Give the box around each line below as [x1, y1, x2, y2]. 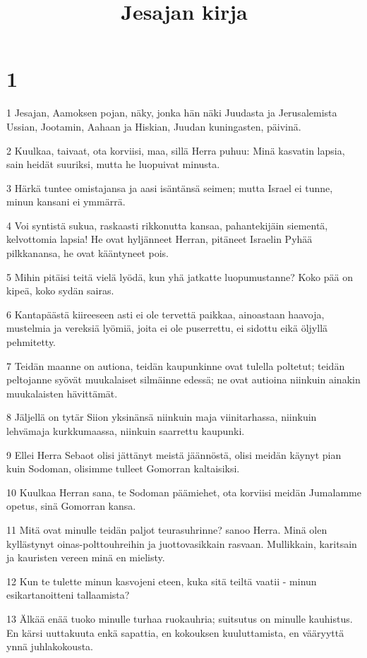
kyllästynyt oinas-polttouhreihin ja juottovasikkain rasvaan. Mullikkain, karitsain [6, 536, 357, 551]
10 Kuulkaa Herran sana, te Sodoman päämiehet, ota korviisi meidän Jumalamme [6, 484, 361, 499]
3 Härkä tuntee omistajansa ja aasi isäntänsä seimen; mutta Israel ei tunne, [6, 180, 333, 195]
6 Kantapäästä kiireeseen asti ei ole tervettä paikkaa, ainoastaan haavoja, [6, 306, 325, 321]
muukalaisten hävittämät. [6, 385, 118, 400]
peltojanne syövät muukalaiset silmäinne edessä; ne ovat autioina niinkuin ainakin [6, 372, 361, 387]
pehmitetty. [6, 335, 56, 349]
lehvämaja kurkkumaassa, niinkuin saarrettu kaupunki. [6, 424, 245, 438]
